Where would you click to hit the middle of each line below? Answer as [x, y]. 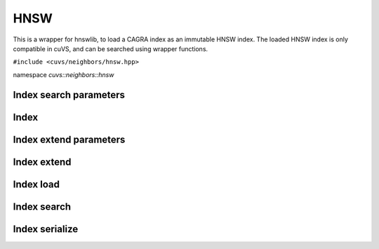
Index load [36, 184]
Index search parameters [69, 95]
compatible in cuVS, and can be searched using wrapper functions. [111, 48]
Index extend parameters [69, 139]
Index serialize [46, 229]
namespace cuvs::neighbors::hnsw [64, 74]
